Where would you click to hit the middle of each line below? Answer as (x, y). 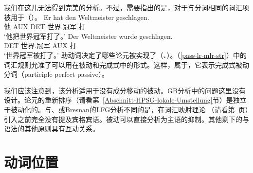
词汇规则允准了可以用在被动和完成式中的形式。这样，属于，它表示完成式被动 (126, 64)
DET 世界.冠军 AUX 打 (40, 45)
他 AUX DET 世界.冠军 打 (45, 26)
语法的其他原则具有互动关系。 (52, 129)
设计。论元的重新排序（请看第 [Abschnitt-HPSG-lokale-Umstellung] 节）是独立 (125, 100)
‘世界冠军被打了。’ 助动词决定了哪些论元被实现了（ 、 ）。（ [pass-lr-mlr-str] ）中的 (125, 55)
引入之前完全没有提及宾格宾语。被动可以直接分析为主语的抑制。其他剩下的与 (126, 119)
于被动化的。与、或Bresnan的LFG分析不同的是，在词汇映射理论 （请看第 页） (126, 109)
